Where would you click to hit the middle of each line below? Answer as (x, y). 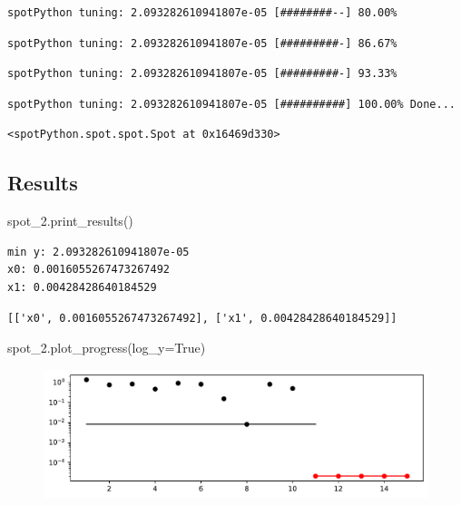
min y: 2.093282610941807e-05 (98, 252)
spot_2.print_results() (70, 221)
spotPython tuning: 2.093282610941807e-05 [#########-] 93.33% (202, 74)
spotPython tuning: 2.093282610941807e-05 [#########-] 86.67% (202, 43)
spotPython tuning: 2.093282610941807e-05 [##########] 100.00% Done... (231, 104)
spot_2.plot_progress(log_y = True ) (107, 348)
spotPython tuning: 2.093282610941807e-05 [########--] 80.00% (202, 13)
